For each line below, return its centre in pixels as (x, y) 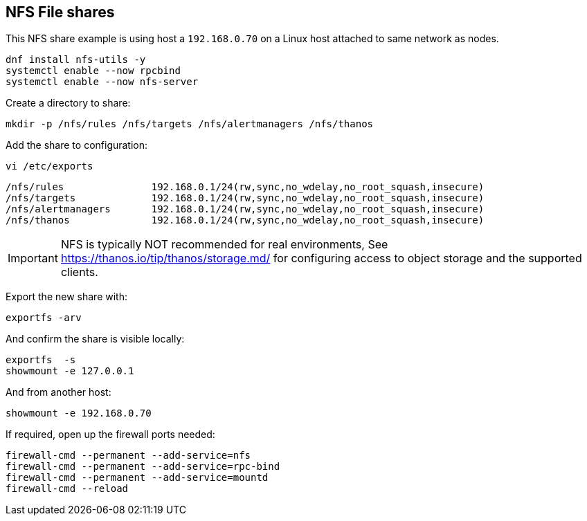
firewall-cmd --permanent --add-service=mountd (137, 478)
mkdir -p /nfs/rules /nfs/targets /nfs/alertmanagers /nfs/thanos (190, 124)
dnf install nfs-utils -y (76, 60)
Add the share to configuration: (77, 145)
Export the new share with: (66, 297)
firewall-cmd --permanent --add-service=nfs (128, 456)
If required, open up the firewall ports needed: (110, 435)
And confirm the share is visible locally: (95, 339)
